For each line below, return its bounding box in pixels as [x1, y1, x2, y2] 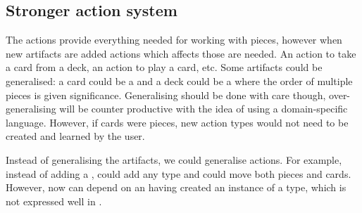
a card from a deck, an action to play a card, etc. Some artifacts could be [6, 60, 323, 75]
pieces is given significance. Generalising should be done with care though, [6, 87, 326, 102]
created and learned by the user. [6, 129, 145, 143]
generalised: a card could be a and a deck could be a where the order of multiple [6, 73, 353, 88]
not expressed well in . [6, 193, 102, 208]
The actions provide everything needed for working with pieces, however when [6, 32, 342, 47]
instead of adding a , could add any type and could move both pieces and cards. [6, 166, 351, 181]
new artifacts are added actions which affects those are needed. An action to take [6, 46, 356, 60]
